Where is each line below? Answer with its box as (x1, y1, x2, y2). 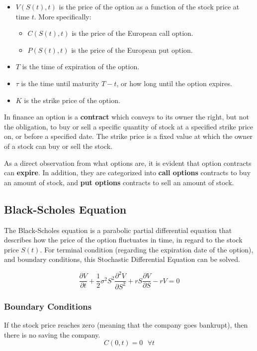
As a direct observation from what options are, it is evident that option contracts (4, 157, 252, 168)
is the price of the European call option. (72, 28, 193, 38)
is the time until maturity (21, 78, 99, 88)
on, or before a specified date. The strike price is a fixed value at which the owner (4, 131, 253, 141)
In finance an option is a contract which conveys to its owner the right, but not (4, 112, 249, 122)
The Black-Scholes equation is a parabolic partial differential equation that (4, 225, 232, 235)
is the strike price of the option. (24, 95, 120, 105)
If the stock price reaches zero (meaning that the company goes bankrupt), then (4, 320, 248, 330)
